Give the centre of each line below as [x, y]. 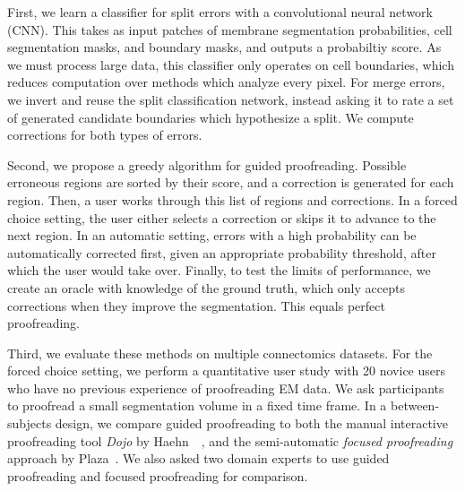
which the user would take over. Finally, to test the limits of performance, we [219, 270]
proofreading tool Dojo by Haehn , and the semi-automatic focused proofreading [230, 440]
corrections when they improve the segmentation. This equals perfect [196, 305]
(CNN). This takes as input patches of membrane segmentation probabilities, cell [230, 29]
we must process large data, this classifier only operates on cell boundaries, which [231, 64]
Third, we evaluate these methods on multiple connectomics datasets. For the [220, 353]
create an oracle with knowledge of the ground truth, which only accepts [206, 287]
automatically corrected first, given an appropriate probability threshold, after [222, 252]
